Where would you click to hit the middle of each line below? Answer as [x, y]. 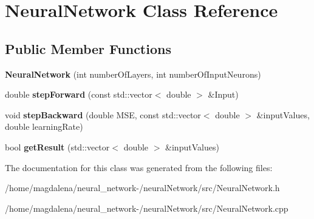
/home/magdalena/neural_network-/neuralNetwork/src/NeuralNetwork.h [142, 188]
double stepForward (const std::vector [79, 94]
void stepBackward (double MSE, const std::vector [103, 114]
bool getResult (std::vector [57, 147]
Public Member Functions [88, 48]
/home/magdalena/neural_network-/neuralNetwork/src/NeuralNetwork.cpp [147, 208]
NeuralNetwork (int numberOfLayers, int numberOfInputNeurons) [133, 74]
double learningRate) [44, 126]
